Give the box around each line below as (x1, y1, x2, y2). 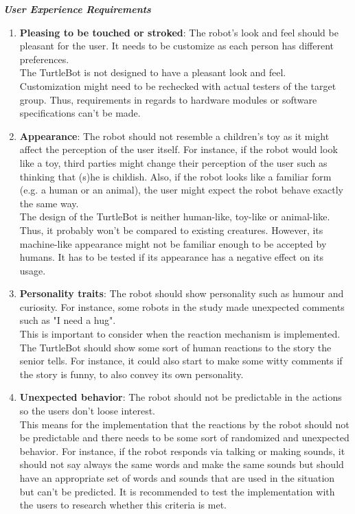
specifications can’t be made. (19, 106, 141, 120)
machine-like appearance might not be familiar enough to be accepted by (19, 236, 327, 250)
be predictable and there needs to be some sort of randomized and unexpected (19, 430, 350, 445)
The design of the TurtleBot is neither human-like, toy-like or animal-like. (19, 209, 330, 224)
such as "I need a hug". (19, 313, 116, 327)
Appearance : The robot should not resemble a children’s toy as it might (19, 128, 330, 143)
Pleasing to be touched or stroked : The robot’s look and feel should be (19, 25, 339, 39)
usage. (19, 263, 46, 277)
